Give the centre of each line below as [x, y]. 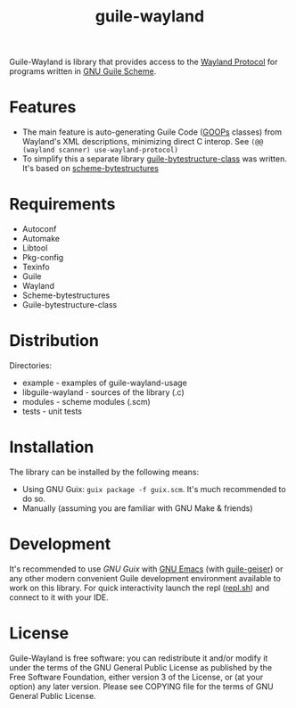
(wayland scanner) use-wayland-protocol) [100, 150]
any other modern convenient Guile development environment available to [145, 578]
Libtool [35, 248]
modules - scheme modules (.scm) [86, 402]
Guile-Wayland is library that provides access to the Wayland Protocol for [144, 62]
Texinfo [36, 267]
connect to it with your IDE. [59, 597]
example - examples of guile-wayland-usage [104, 383]
